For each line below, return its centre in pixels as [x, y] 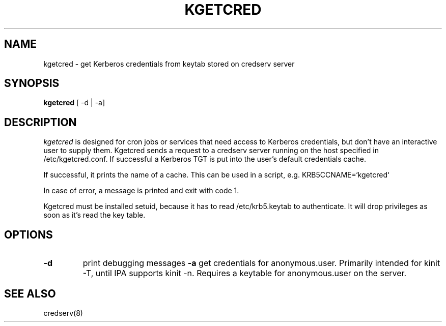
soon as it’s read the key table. [94, 215]
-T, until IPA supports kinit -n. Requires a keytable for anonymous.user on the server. [245, 273]
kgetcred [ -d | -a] [74, 103]
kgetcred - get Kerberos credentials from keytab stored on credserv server [169, 64]
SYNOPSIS [32, 83]
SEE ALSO [30, 293]
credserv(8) [63, 313]
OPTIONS [29, 234]
